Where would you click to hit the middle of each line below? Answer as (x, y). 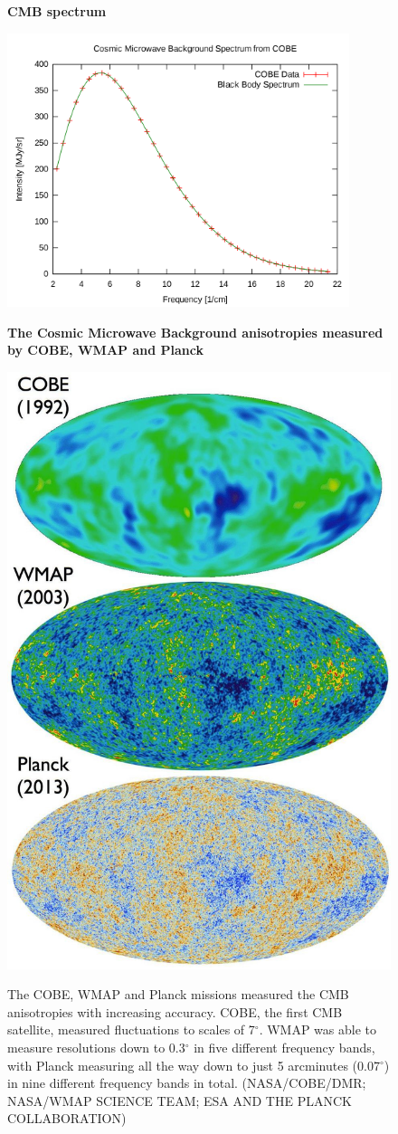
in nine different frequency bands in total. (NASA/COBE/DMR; (187, 1083)
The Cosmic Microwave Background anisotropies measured (195, 332)
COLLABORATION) (67, 1118)
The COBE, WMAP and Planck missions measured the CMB (178, 994)
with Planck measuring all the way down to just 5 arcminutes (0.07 (194, 1065)
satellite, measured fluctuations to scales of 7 (131, 1029)
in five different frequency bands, (284, 1047)
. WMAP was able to (317, 1029)
